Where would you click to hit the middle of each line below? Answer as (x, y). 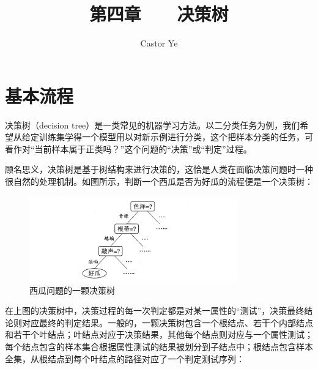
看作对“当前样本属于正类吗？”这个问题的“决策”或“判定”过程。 (128, 148)
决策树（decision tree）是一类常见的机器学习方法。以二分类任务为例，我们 (153, 125)
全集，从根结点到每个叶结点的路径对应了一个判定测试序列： (125, 358)
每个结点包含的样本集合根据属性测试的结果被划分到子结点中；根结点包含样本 (159, 347)
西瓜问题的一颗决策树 (72, 290)
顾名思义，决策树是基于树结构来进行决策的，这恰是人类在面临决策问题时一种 (159, 169)
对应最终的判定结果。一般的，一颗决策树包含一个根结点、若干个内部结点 (167, 322)
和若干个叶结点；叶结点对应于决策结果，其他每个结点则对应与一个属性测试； (159, 334)
